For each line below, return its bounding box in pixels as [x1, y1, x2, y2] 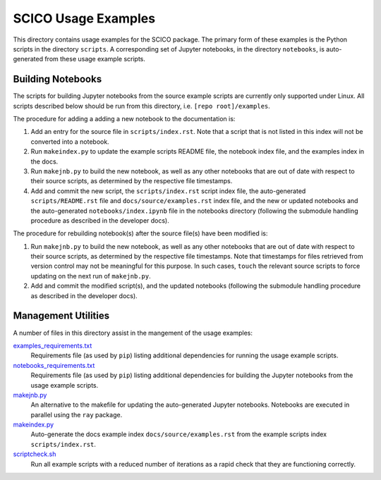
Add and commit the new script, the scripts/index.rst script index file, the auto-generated [30, 187, 306, 195]
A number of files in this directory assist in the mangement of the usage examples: [13, 328, 253, 337]
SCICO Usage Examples [13, 11, 155, 26]
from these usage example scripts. [44, 55, 146, 63]
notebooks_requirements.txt [13, 361, 95, 369]
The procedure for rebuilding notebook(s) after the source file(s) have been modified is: [13, 229, 268, 238]
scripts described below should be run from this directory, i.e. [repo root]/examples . [13, 101, 271, 110]
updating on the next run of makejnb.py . [30, 271, 151, 280]
